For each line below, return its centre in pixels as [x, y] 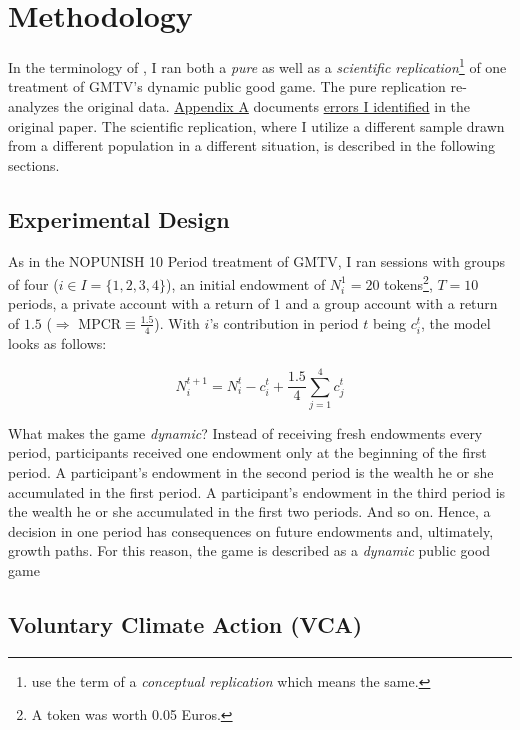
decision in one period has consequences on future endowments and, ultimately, [251, 530]
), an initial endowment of [246, 283]
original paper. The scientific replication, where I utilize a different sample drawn [256, 125]
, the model [456, 322]
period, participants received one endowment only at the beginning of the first [247, 452]
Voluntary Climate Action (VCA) [185, 624]
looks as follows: [57, 343]
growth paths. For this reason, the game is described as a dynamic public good [249, 550]
